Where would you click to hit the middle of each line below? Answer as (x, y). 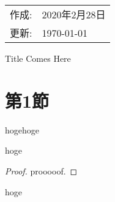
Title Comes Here (38, 58)
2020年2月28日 (74, 14)
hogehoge (22, 129)
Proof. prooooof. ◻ (41, 170)
